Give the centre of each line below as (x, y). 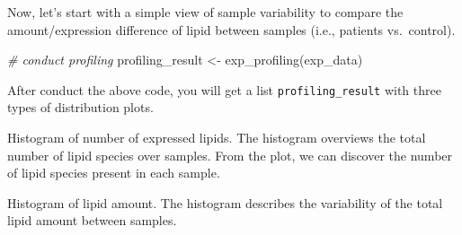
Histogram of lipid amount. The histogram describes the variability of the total (225, 202)
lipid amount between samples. (92, 220)
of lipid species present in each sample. (114, 173)
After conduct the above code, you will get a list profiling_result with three (224, 89)
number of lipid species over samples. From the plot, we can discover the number (230, 155)
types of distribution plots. (80, 107)
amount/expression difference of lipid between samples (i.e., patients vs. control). (231, 29)
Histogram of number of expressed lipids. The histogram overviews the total (217, 138)
